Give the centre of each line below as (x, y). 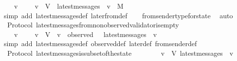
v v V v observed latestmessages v (85, 34)
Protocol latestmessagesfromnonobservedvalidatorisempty (93, 25)
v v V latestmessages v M (69, 6)
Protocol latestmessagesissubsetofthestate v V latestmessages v (120, 53)
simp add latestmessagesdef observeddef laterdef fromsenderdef (100, 43)
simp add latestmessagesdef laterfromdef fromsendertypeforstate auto (118, 15)
